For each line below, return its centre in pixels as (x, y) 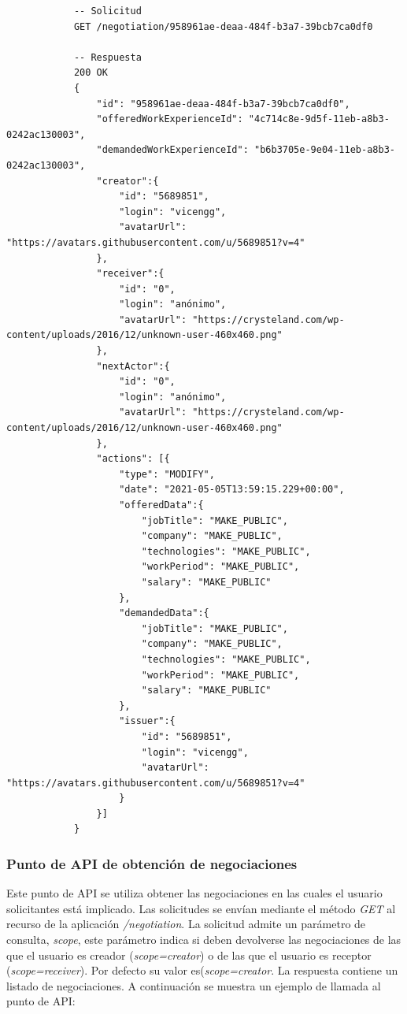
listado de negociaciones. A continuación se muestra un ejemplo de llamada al (194, 985)
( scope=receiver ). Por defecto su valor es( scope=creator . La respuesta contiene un (202, 970)
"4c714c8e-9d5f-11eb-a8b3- (319, 119)
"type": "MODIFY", (167, 474)
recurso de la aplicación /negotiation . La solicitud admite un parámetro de (186, 924)
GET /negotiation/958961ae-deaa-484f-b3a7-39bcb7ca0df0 (223, 26)
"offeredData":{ (161, 505)
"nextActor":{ (133, 366)
